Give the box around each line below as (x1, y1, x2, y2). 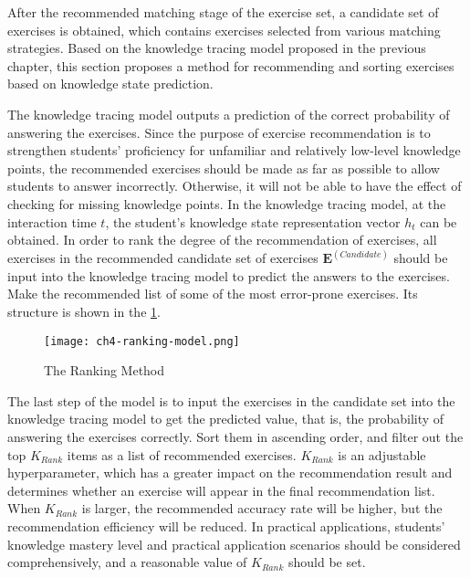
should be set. (287, 552, 366, 572)
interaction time (7, 212, 97, 231)
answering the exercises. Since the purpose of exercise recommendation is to (7, 122, 431, 142)
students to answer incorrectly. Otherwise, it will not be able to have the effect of (7, 176, 462, 195)
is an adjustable (338, 445, 426, 464)
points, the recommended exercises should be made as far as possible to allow (7, 158, 440, 177)
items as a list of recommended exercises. (67, 445, 297, 464)
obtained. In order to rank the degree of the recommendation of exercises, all (7, 230, 437, 249)
